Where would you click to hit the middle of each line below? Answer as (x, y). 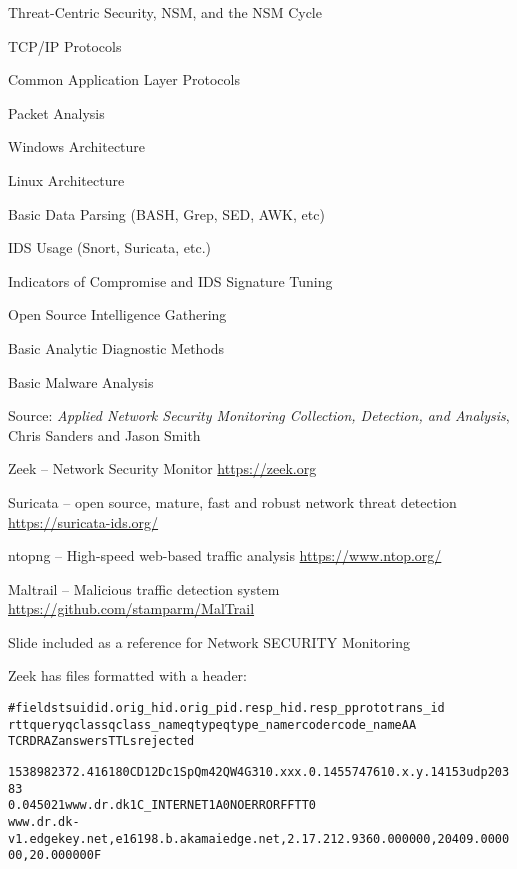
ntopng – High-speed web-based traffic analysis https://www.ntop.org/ (225, 555)
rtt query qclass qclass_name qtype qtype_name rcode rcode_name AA (212, 724)
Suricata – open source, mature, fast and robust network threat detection (232, 501)
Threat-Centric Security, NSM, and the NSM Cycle (165, 12)
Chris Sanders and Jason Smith (104, 434)
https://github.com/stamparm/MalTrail (131, 608)
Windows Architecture (77, 146)
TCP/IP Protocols (65, 45)
